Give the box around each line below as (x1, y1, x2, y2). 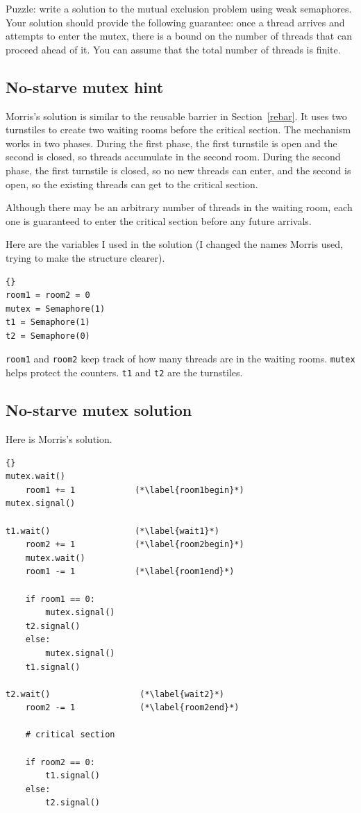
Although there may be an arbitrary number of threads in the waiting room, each (6, 200, 353, 215)
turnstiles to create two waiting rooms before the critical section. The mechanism (6, 122, 351, 137)
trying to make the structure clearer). (6, 250, 165, 265)
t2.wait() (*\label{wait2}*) (6, 689, 224, 699)
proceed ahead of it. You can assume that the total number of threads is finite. (6, 42, 341, 56)
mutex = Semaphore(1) (6, 303, 106, 314)
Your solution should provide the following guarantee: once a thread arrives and (6, 15, 345, 29)
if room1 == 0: (25, 594, 95, 604)
